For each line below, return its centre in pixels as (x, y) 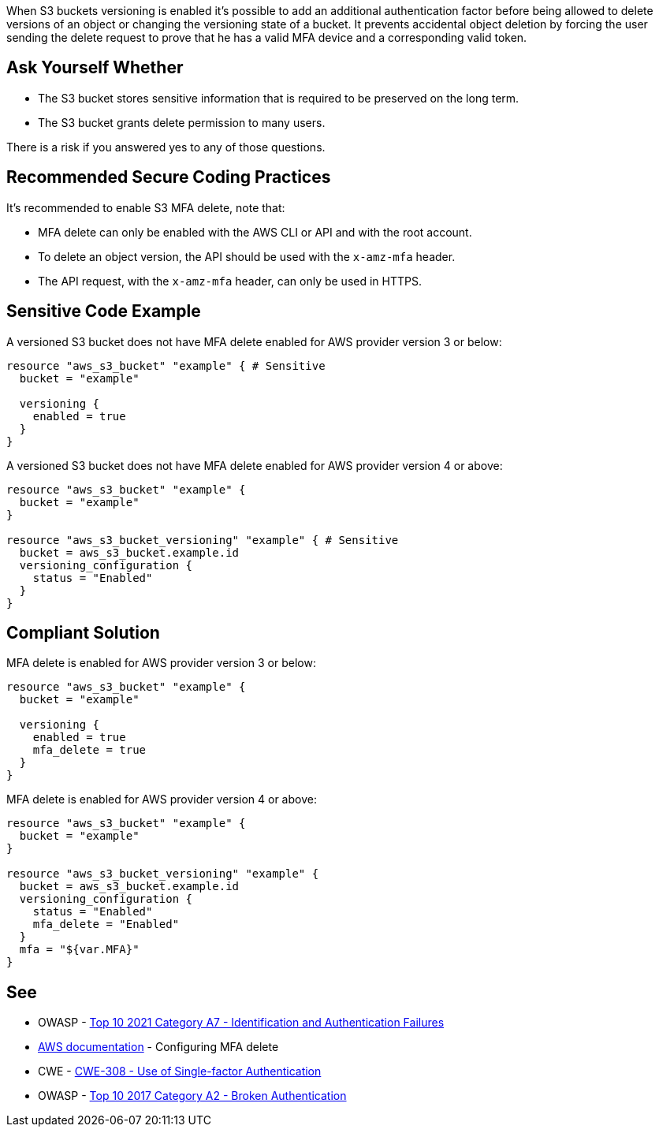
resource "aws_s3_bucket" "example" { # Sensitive (166, 365)
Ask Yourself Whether (95, 68)
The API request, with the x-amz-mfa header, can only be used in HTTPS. (230, 281)
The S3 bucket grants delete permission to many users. (182, 122)
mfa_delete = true (89, 750)
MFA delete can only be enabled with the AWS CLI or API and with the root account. (255, 232)
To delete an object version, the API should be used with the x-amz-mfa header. (247, 256)
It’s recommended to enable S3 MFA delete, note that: (146, 207)
